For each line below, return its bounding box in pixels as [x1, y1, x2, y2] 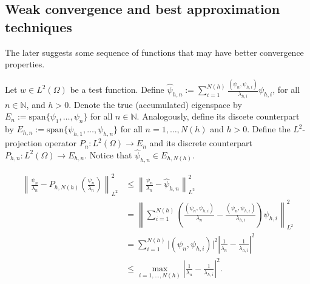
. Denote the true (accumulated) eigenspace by [69, 98, 242, 110]
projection [5, 137, 42, 149]
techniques [5, 17, 72, 36]
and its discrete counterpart [149, 137, 252, 149]
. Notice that [84, 148, 132, 161]
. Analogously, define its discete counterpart [136, 110, 300, 123]
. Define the [247, 123, 291, 135]
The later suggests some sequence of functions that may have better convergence [5, 46, 304, 58]
